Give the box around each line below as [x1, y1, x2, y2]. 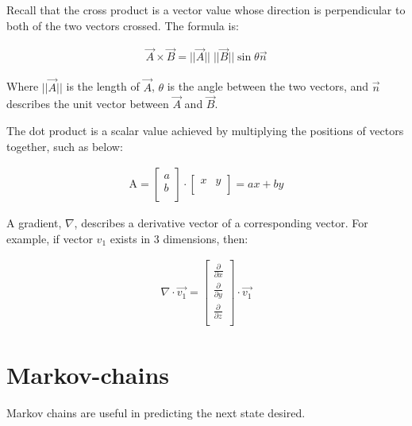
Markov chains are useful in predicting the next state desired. [6, 405, 306, 421]
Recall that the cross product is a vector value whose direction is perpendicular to [6, 2, 406, 17]
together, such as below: [6, 137, 123, 154]
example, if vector [6, 230, 93, 246]
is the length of [66, 78, 140, 95]
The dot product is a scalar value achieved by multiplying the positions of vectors [6, 122, 404, 139]
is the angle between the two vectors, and [167, 78, 369, 95]
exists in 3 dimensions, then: [110, 230, 248, 246]
